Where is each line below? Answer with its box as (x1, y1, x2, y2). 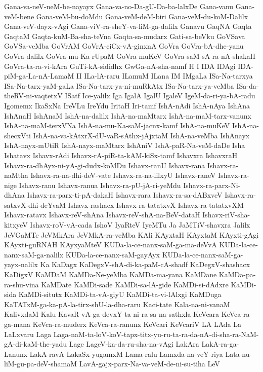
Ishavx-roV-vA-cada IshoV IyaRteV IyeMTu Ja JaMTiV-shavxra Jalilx (30, 219, 250, 230)
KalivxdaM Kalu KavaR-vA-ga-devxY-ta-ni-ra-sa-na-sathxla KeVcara (4, 309, 220, 319)
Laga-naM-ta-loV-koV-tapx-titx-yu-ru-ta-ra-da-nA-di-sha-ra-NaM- (53, 328, 259, 339)
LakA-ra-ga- (201, 339, 239, 349)
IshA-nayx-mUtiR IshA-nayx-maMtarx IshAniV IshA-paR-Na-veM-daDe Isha (4, 140, 245, 151)
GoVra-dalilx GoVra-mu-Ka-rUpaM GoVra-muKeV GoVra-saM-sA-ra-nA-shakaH (4, 50, 256, 61)
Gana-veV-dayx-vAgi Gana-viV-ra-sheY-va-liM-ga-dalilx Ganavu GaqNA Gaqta (4, 21, 252, 31)
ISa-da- (236, 80, 259, 91)
